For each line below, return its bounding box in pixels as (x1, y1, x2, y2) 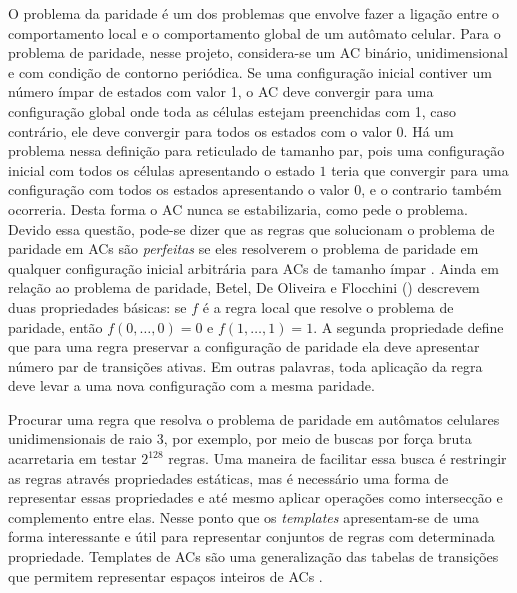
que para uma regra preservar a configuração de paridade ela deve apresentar (8, 336, 480, 357)
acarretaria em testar (8, 448, 137, 469)
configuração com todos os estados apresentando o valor (8, 179, 350, 200)
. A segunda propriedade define (313, 316, 504, 337)
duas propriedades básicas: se (8, 296, 187, 317)
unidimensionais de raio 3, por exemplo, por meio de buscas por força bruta (8, 428, 472, 449)
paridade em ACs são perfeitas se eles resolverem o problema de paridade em (8, 238, 479, 259)
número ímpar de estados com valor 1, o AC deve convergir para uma (8, 81, 434, 102)
